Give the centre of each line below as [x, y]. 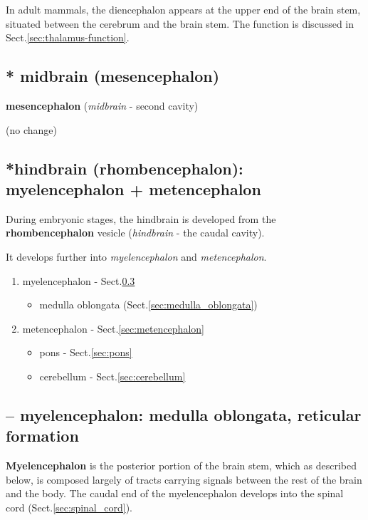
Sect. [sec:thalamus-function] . [68, 37]
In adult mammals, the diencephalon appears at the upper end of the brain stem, [183, 9]
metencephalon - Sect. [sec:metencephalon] [113, 328]
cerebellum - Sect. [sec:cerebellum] [112, 376]
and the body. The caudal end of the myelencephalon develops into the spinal [175, 493]
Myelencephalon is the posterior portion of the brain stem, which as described [181, 466]
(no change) [31, 129]
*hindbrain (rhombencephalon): [125, 168]
